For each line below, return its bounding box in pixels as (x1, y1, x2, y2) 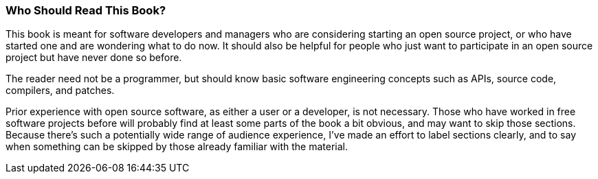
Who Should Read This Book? (5, 3, 166, 17)
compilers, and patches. (5, 84, 115, 97)
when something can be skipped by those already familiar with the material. (5, 141, 348, 153)
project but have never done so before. (5, 51, 182, 64)
